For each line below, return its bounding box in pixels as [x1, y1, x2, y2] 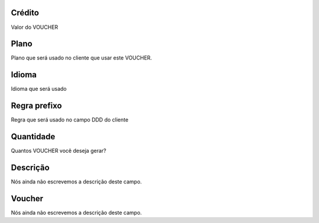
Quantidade [11, 132, 56, 142]
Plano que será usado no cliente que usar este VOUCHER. [11, 54, 152, 61]
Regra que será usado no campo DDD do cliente [11, 116, 129, 123]
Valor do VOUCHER [11, 24, 58, 31]
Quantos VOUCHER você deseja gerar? [11, 147, 106, 155]
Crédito [11, 8, 40, 18]
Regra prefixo [11, 101, 62, 111]
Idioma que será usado [11, 86, 67, 93]
